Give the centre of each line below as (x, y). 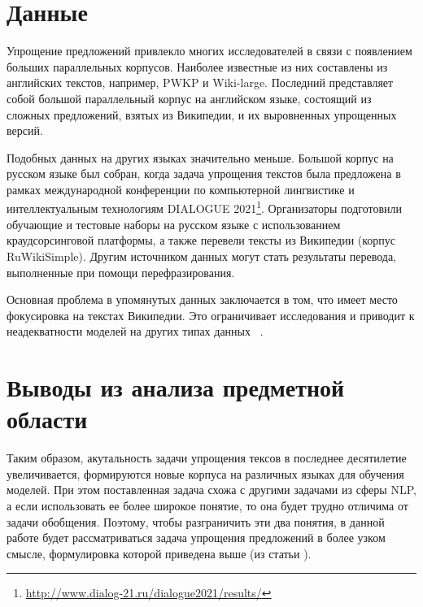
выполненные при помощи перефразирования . (121, 272)
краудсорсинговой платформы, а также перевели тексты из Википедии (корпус (201, 240)
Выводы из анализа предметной (176, 387)
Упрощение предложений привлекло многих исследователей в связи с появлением (209, 51)
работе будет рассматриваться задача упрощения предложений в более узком (196, 538)
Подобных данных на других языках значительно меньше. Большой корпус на (200, 157)
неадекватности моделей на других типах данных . (135, 331)
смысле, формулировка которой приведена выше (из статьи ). (159, 553)
